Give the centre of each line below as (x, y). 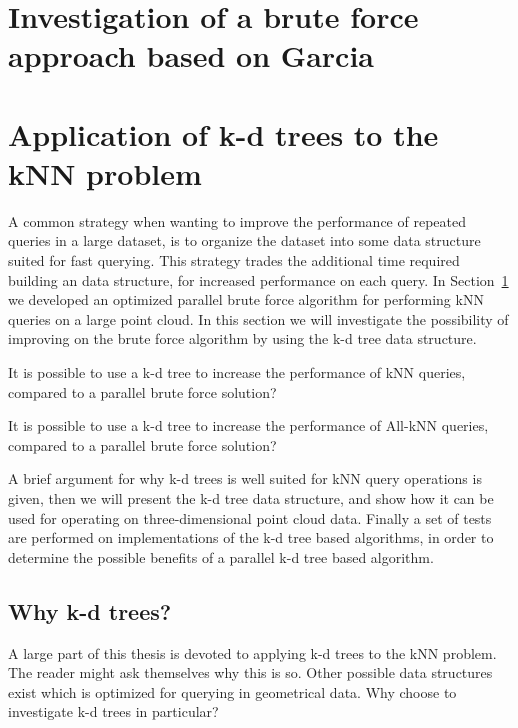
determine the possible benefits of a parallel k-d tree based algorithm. (221, 556)
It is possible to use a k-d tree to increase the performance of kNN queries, (237, 372)
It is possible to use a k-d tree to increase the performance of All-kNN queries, (248, 425)
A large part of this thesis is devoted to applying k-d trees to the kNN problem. (252, 652)
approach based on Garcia (191, 55)
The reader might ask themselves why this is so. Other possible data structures (250, 672)
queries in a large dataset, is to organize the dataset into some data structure (244, 240)
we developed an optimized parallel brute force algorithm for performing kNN (246, 299)
